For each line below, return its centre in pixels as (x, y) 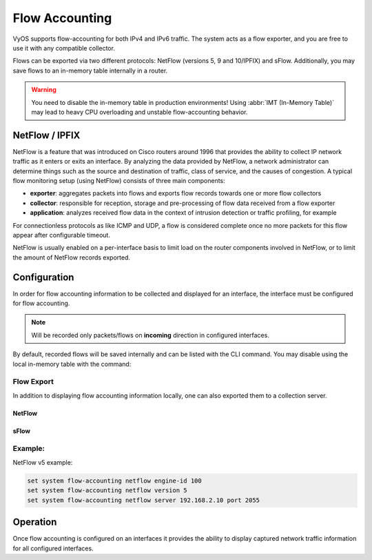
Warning (44, 90)
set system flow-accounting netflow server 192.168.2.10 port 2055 (144, 500)
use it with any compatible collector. (64, 48)
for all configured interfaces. (53, 548)
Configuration (43, 277)
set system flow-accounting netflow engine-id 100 (115, 481)
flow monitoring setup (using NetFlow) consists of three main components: (119, 180)
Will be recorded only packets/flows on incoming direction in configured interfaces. (151, 335)
